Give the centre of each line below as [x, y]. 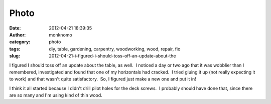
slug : [15, 56]
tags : [15, 49]
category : [20, 42]
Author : [18, 34]
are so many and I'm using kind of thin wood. [56, 95]
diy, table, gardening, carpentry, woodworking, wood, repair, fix [115, 49]
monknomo [60, 34]
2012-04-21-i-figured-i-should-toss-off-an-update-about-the [112, 56]
